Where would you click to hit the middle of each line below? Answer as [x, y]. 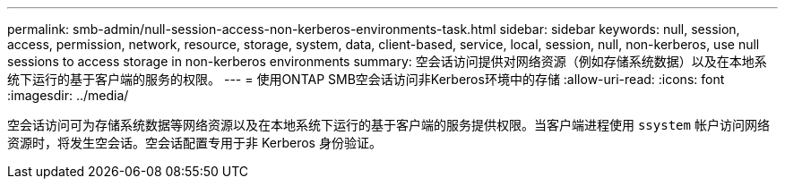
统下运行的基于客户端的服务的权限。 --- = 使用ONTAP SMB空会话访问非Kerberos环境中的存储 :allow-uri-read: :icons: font [366, 79]
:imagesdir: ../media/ [68, 95]
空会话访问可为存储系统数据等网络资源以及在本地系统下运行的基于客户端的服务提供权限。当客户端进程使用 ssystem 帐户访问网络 [388, 125]
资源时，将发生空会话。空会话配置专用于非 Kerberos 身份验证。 [194, 143]
